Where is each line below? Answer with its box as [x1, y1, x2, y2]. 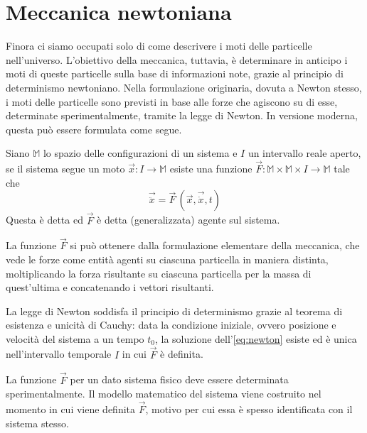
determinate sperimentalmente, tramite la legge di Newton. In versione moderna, [6, 108, 358, 123]
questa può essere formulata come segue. [6, 121, 182, 136]
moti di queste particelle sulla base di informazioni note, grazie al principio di [6, 66, 344, 81]
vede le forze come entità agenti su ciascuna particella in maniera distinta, [6, 251, 329, 266]
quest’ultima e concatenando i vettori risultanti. [6, 280, 214, 295]
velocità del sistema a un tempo [6, 331, 144, 346]
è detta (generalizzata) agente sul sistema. [97, 212, 280, 227]
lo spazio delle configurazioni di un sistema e [43, 146, 238, 160]
